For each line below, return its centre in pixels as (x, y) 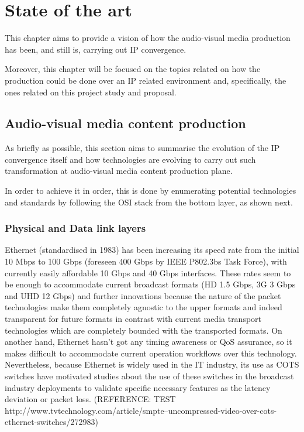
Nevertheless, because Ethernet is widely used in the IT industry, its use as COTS (152, 364)
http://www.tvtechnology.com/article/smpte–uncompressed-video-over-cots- (141, 410)
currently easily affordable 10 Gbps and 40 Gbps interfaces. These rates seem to (148, 272)
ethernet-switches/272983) (52, 422)
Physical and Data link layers (75, 228)
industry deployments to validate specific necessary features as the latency (138, 387)
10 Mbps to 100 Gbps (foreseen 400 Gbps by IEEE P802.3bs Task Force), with (146, 261)
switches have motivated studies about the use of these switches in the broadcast (149, 376)
